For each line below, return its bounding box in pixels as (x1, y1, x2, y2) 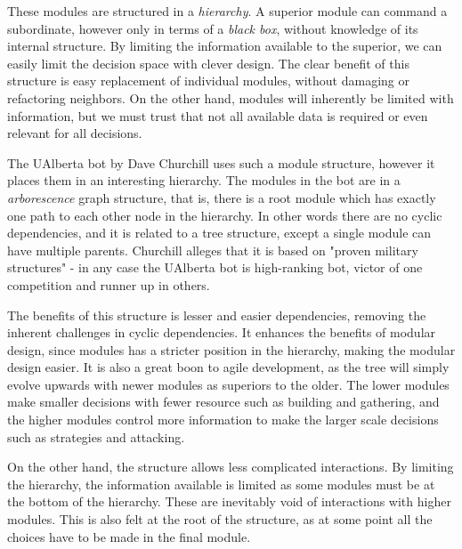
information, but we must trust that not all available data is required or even (7, 106, 428, 125)
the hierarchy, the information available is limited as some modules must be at (7, 474, 435, 493)
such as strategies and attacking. (7, 427, 185, 446)
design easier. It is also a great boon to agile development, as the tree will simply (7, 358, 450, 376)
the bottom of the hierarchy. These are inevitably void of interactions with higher (7, 492, 451, 511)
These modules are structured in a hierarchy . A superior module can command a (7, 2, 448, 20)
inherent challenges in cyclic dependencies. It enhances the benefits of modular (7, 323, 436, 342)
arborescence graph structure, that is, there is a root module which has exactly (7, 188, 436, 206)
